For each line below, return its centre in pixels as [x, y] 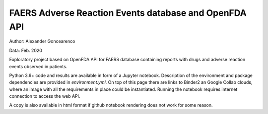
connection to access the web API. [45, 96]
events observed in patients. [38, 66]
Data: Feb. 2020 [26, 50]
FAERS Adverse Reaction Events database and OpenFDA [128, 13]
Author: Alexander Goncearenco [42, 41]
